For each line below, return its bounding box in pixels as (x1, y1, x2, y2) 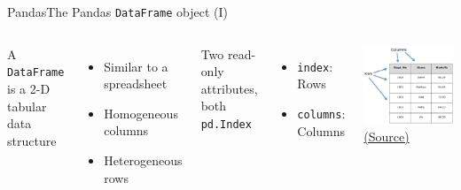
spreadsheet (104, 74, 168, 93)
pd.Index (200, 118, 252, 132)
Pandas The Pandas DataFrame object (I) (7, 3, 228, 20)
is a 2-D (7, 79, 51, 97)
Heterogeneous (104, 151, 183, 170)
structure (7, 131, 57, 149)
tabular (7, 96, 47, 115)
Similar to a (104, 57, 168, 75)
